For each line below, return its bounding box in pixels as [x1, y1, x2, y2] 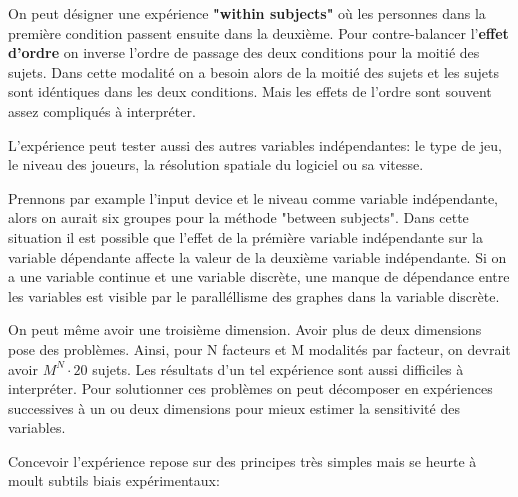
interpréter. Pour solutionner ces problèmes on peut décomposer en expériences [8, 378, 493, 399]
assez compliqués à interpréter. [8, 100, 196, 121]
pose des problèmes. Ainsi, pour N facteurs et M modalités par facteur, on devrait [8, 338, 511, 359]
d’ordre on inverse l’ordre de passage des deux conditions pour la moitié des [8, 42, 480, 63]
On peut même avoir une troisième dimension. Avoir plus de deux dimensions [8, 319, 482, 340]
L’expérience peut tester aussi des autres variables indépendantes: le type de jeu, [8, 134, 502, 155]
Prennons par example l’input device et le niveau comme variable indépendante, [8, 187, 499, 208]
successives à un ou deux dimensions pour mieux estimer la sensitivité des [8, 397, 460, 418]
